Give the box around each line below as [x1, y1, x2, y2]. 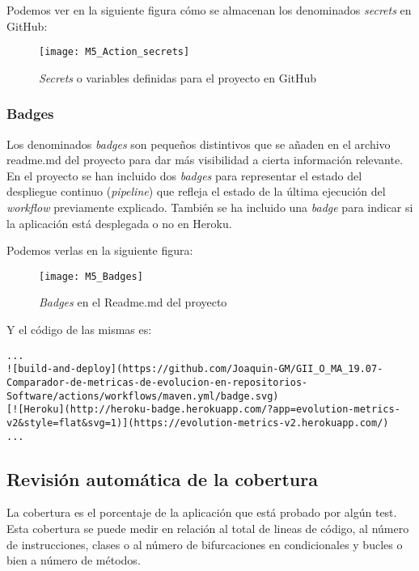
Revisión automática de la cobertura [6, 466, 318, 491]
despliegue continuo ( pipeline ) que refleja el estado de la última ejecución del [6, 183, 386, 200]
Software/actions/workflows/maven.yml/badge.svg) [6, 390, 279, 402]
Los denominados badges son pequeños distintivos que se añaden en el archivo [6, 135, 391, 152]
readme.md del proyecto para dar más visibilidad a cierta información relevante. [6, 151, 404, 168]
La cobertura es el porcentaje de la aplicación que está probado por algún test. [6, 504, 397, 521]
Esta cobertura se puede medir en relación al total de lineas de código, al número [6, 520, 409, 537]
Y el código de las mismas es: [6, 321, 152, 338]
